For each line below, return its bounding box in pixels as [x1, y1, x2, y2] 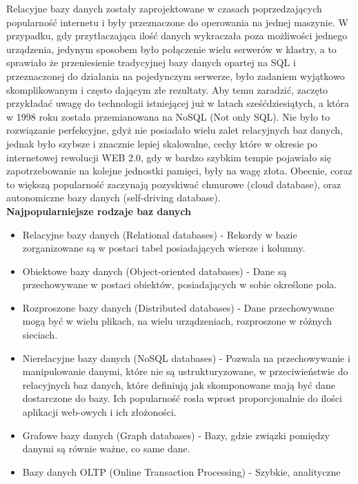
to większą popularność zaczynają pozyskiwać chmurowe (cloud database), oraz [6, 177, 341, 191]
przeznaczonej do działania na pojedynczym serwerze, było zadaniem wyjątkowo [6, 68, 345, 83]
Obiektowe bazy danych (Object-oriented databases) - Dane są [22, 263, 287, 278]
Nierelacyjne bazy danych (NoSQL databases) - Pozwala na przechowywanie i [22, 350, 350, 365]
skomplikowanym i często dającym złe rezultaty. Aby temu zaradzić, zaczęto [6, 82, 328, 97]
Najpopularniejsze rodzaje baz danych [6, 203, 191, 218]
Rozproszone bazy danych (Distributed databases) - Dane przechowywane [22, 300, 335, 314]
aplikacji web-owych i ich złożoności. [22, 405, 177, 419]
